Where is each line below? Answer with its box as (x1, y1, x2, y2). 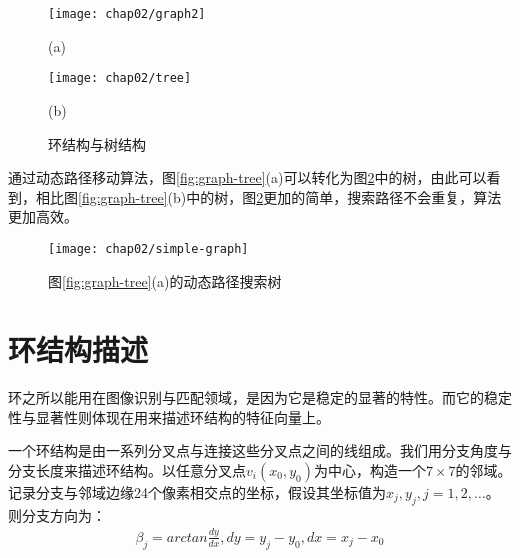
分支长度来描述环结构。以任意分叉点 (8, 460, 246, 481)
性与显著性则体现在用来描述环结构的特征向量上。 (8, 406, 330, 427)
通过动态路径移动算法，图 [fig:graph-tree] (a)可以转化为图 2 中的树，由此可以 (8, 167, 487, 188)
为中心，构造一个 (313, 460, 426, 481)
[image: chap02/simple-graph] (48, 241, 249, 256)
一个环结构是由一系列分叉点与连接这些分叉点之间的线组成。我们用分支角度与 (8, 440, 512, 461)
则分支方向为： (8, 504, 106, 525)
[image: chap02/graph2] (48, 7, 206, 21)
